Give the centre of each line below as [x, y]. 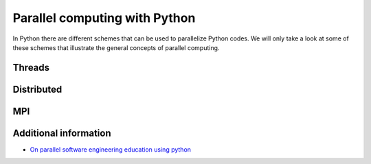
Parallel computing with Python [104, 18]
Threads [31, 68]
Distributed [37, 89]
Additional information [62, 133]
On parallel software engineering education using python [111, 149]
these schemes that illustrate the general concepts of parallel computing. [116, 47]
